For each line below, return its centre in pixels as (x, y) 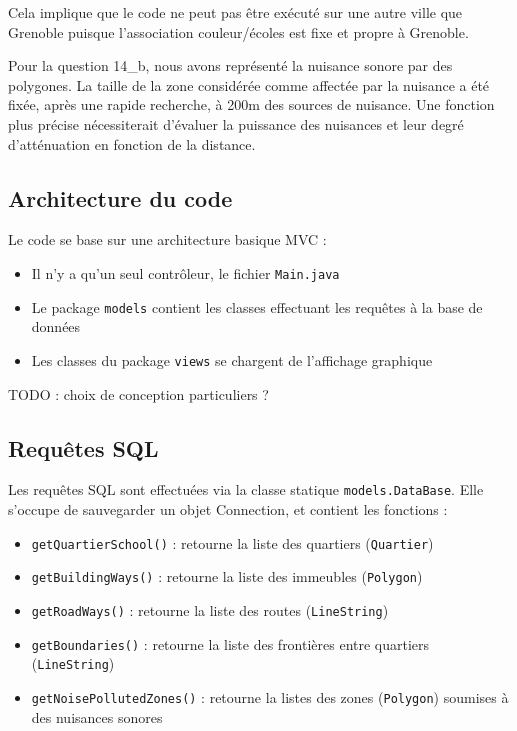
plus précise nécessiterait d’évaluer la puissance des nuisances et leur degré (236, 123)
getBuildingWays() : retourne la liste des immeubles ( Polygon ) (227, 576)
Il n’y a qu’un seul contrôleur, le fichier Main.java (185, 272)
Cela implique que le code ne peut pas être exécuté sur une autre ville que (235, 12)
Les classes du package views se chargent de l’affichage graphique (232, 359)
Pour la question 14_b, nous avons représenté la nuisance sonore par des (230, 65)
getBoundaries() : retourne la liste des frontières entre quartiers (230, 643)
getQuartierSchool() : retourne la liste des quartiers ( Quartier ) (232, 542)
